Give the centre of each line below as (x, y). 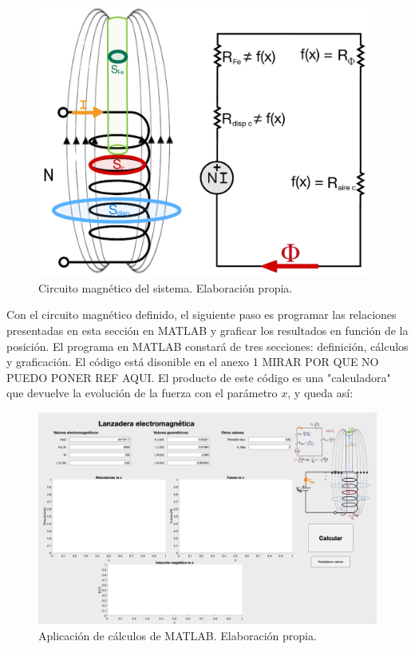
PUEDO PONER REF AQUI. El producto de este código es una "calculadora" (199, 377)
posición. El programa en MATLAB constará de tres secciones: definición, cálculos (207, 346)
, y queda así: (320, 393)
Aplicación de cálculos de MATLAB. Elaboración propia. (178, 635)
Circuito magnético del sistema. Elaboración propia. (166, 287)
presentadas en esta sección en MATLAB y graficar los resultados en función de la (207, 330)
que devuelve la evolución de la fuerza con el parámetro (142, 393)
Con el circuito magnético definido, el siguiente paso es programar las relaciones (202, 315)
